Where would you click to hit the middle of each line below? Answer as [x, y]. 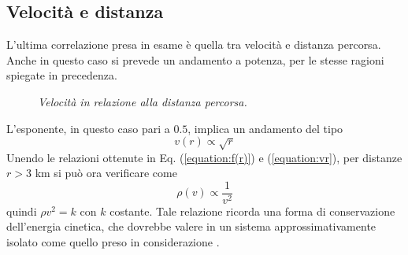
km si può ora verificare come [106, 173]
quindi [22, 211]
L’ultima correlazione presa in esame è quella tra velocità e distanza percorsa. [194, 44]
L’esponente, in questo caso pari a [88, 128]
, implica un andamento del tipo [265, 128]
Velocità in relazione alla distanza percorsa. [143, 101]
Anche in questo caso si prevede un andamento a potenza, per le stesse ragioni [195, 59]
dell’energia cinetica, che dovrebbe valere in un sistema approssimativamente [191, 226]
